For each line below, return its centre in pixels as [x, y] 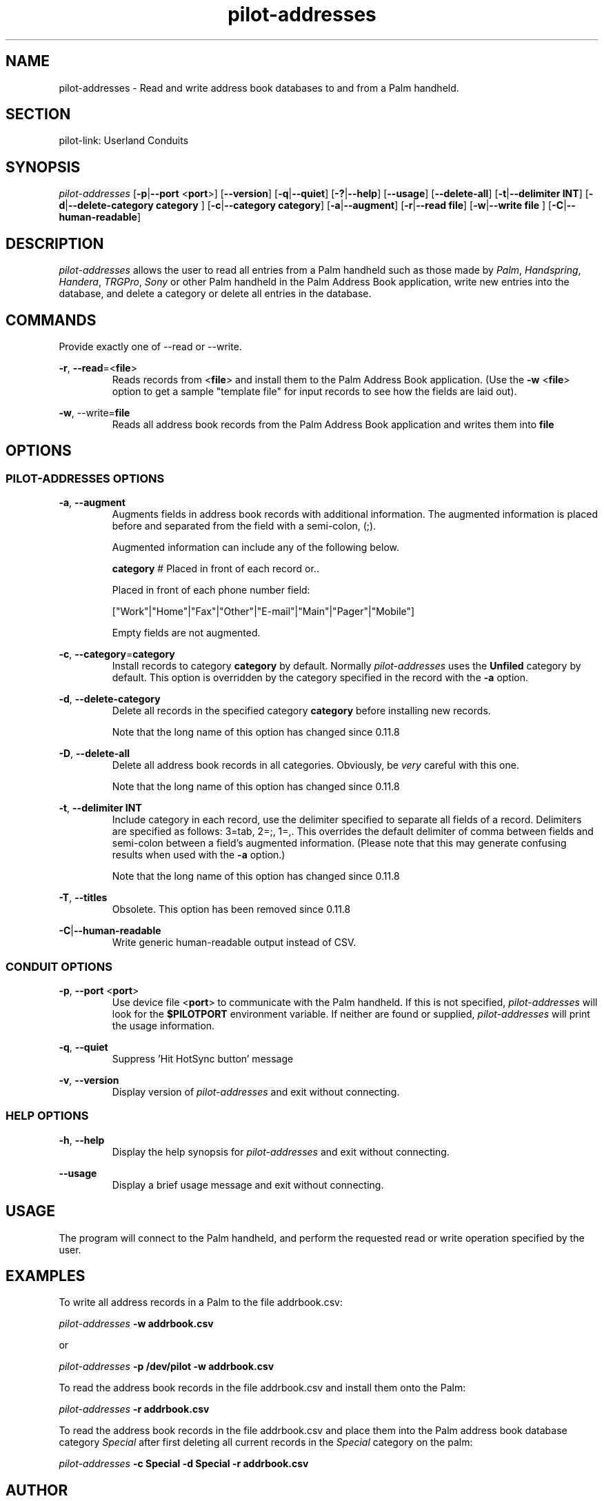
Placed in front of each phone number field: [211, 590]
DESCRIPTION [55, 243]
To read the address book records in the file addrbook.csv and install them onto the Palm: [262, 1388]
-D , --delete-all [94, 754]
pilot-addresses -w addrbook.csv [136, 1324]
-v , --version [89, 1080]
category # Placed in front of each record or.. [215, 569]
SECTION [38, 114]
